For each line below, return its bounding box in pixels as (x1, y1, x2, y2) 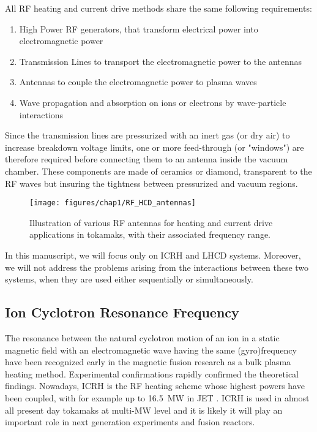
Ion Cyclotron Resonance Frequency (5, 303, 239, 322)
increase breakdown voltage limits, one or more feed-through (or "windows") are (5, 140, 304, 153)
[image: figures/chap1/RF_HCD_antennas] (29, 199, 196, 208)
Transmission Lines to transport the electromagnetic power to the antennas (19, 55, 302, 67)
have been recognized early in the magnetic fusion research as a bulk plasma (5, 355, 291, 368)
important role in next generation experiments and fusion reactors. (5, 415, 255, 428)
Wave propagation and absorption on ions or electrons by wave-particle (19, 96, 286, 108)
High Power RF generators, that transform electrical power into (19, 22, 258, 35)
